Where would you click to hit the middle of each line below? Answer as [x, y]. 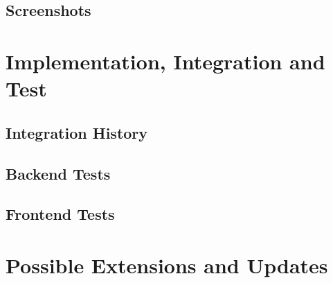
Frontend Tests [60, 214]
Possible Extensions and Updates [167, 265]
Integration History [77, 132]
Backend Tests [58, 173]
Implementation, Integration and [165, 61]
